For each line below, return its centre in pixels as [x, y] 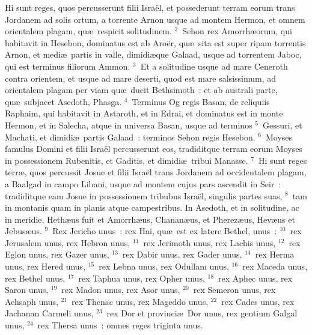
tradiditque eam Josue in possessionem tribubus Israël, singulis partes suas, [144, 195]
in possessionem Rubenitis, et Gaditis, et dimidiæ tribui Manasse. [127, 160]
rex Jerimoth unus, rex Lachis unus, [210, 242]
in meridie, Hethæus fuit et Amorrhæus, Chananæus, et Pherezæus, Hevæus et [150, 219]
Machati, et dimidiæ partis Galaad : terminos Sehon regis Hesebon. [130, 137]
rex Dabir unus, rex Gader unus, [182, 254]
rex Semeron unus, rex [234, 290]
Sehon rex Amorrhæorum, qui [237, 31]
